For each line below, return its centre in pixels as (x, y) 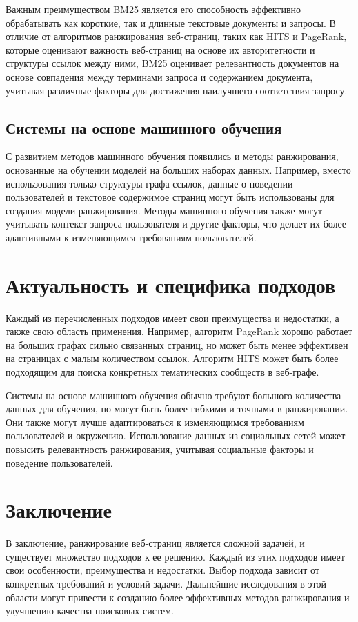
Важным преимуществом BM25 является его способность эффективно (153, 9)
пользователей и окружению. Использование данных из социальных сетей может (176, 435)
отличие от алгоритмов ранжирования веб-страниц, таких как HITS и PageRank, (176, 36)
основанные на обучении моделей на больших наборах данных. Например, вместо (178, 169)
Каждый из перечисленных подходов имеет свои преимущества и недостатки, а (172, 318)
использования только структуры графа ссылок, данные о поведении (149, 183)
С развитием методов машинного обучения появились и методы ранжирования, (172, 156)
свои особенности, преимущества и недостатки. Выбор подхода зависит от (162, 570)
